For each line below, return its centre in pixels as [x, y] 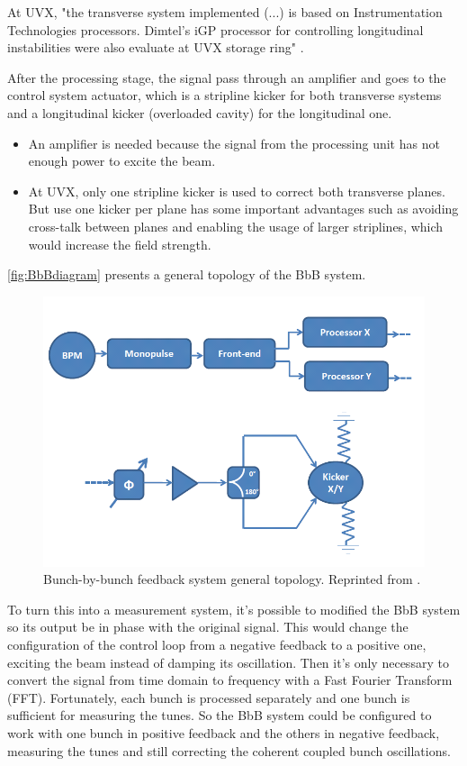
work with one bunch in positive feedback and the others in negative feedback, [224, 733]
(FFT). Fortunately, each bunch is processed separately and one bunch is [209, 697]
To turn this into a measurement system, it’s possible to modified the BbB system [234, 609]
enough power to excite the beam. [122, 161]
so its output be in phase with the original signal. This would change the [208, 627]
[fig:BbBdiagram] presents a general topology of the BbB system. [187, 274]
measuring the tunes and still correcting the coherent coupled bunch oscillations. [229, 750]
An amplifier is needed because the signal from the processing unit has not [234, 143]
